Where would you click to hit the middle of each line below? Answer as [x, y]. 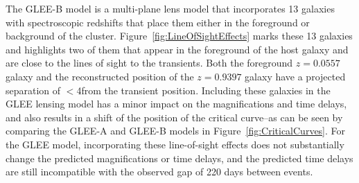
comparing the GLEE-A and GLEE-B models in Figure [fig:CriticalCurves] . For [176, 131]
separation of [33, 90]
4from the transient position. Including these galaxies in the [203, 90]
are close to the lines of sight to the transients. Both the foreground [149, 63]
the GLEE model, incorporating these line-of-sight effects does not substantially [175, 144]
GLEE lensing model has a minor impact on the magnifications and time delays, [176, 104]
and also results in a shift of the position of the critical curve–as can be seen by [174, 117]
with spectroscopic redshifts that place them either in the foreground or [158, 22]
